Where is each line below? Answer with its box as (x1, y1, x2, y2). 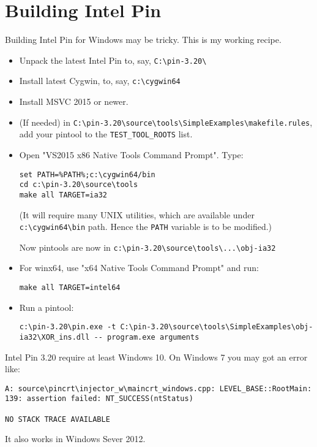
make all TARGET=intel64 (19, 283, 121, 292)
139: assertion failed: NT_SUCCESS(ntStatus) (5, 394, 193, 403)
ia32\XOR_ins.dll (19, 332, 90, 342)
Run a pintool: (19, 300, 74, 313)
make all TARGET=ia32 (19, 190, 107, 199)
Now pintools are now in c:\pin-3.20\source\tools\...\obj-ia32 (19, 240, 276, 253)
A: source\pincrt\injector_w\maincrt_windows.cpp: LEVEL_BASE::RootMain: (5, 384, 312, 393)
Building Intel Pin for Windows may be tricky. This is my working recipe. (5, 33, 282, 46)
